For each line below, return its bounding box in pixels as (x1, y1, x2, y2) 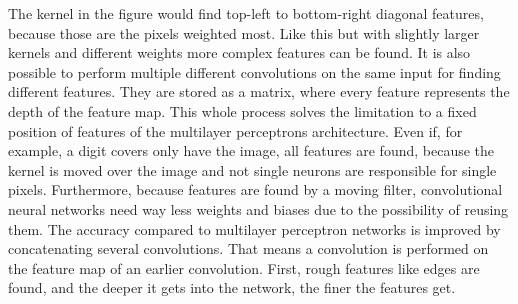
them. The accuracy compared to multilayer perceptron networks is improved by (8, 218, 501, 239)
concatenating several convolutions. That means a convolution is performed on (8, 238, 489, 259)
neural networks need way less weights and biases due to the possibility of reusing (8, 198, 509, 219)
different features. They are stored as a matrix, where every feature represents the (8, 81, 510, 102)
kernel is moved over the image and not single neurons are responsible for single (8, 159, 497, 180)
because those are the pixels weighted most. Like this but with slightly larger (8, 22, 480, 43)
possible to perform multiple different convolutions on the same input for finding (8, 61, 501, 82)
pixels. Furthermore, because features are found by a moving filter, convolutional (8, 179, 503, 200)
